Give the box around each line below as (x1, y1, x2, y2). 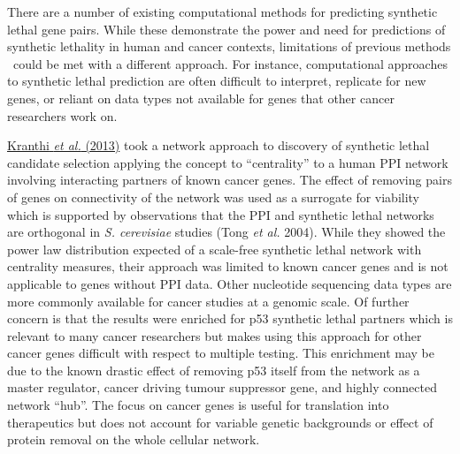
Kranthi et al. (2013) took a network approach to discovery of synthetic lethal (7, 136, 430, 155)
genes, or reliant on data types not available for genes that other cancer (7, 88, 395, 107)
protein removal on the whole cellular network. (7, 430, 260, 449)
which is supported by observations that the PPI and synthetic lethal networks (7, 205, 434, 223)
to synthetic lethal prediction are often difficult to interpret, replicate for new (7, 72, 426, 90)
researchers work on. (7, 106, 118, 125)
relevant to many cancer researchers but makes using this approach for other (7, 326, 422, 344)
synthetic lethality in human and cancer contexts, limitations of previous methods (7, 37, 451, 56)
